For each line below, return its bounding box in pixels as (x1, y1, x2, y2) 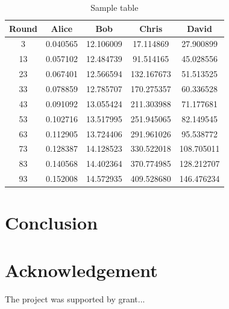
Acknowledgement (5, 257, 158, 282)
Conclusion (5, 210, 98, 235)
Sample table (90, 1, 139, 13)
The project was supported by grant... (5, 292, 145, 305)
